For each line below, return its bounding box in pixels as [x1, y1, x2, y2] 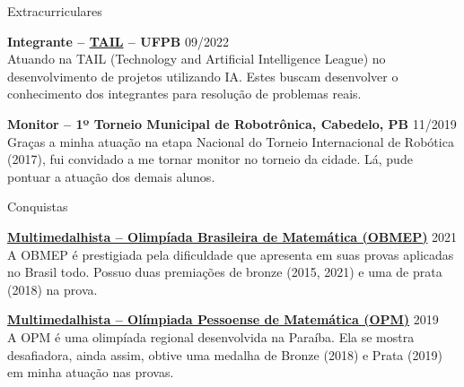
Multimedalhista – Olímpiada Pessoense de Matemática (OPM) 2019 [7, 310, 439, 329]
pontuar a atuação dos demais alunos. [7, 167, 215, 185]
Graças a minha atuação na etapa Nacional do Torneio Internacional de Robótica [7, 132, 454, 150]
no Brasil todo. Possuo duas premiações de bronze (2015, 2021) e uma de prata [7, 262, 442, 281]
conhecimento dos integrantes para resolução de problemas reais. [7, 84, 362, 103]
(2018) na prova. [7, 279, 98, 298]
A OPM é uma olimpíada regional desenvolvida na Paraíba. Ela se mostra [7, 327, 415, 346]
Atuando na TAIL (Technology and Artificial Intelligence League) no [7, 49, 386, 68]
